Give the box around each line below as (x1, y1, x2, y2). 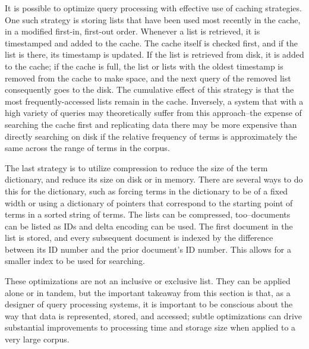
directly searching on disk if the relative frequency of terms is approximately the (5, 130, 297, 142)
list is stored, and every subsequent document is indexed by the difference (5, 231, 273, 244)
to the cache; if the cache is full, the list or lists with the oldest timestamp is (5, 59, 283, 72)
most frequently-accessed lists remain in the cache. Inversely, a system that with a (5, 95, 304, 107)
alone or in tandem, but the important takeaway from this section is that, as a (5, 286, 291, 298)
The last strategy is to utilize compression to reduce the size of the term (5, 161, 268, 174)
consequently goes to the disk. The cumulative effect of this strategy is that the (5, 83, 294, 96)
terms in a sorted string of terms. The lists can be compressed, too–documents (5, 208, 291, 221)
